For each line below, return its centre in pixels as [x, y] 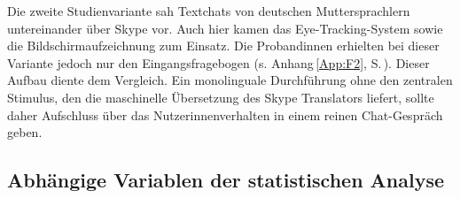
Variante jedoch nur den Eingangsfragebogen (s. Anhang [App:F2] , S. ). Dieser [218, 62]
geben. [25, 132]
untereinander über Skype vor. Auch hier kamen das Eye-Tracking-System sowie [225, 28]
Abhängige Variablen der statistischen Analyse [226, 180]
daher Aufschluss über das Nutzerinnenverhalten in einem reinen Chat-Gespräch [225, 114]
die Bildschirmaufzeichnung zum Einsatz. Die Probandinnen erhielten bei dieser [223, 46]
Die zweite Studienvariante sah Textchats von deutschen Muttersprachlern [209, 11]
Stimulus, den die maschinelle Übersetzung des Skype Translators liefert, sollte [221, 97]
